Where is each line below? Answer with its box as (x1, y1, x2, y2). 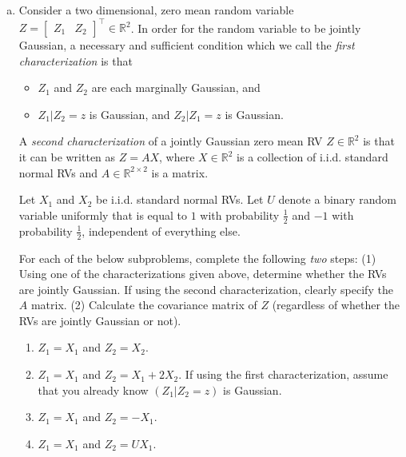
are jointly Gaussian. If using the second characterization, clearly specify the (18, 280, 393, 297)
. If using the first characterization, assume (178, 366, 388, 383)
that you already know (38, 381, 149, 398)
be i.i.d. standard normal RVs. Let (96, 191, 264, 208)
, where (159, 149, 195, 165)
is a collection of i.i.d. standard (237, 149, 388, 165)
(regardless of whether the (272, 296, 400, 313)
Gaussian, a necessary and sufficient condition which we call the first (18, 37, 355, 54)
